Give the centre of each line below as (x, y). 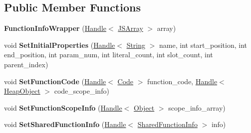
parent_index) (26, 64)
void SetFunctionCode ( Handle (55, 81)
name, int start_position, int (203, 45)
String (136, 45)
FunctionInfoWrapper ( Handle (55, 28)
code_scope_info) (82, 91)
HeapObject (22, 91)
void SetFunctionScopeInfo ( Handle (63, 107)
